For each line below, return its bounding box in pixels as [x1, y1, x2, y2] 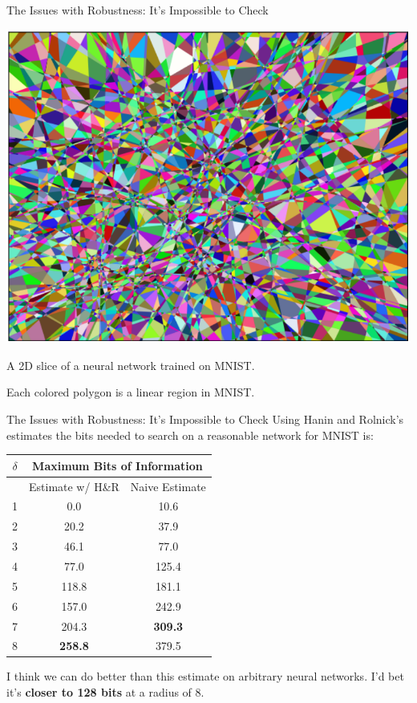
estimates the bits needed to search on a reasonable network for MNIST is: [6, 426, 374, 443]
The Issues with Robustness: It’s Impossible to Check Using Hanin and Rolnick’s [6, 411, 404, 428]
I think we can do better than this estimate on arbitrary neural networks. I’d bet [6, 668, 404, 685]
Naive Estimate [130, 477, 206, 494]
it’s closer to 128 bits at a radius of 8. [6, 684, 204, 701]
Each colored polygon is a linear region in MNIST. [6, 384, 255, 400]
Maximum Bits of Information [32, 457, 203, 473]
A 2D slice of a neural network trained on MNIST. [6, 356, 255, 373]
